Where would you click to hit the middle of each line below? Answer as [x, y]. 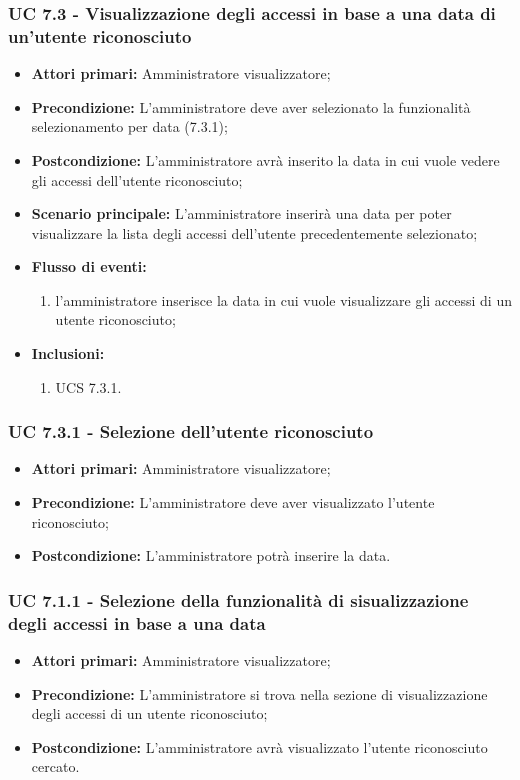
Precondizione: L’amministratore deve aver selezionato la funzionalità [251, 106]
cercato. [55, 766]
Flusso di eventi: [89, 266]
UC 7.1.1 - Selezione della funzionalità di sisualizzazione [238, 599]
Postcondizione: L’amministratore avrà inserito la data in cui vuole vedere [265, 159]
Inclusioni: [68, 353]
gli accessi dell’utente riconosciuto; [137, 179]
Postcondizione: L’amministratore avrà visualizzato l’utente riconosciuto [259, 746]
